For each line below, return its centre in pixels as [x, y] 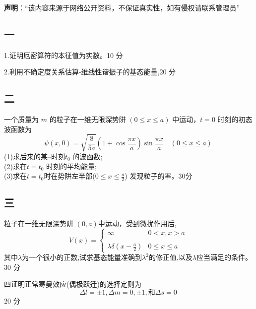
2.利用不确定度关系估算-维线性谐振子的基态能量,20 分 [90, 72]
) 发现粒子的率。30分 [159, 176]
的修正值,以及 [170, 257]
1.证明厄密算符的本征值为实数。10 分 [64, 55]
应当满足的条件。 [224, 257]
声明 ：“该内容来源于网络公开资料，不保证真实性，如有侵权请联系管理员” [122, 7]
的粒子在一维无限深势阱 [88, 119]
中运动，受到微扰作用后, [137, 223]
